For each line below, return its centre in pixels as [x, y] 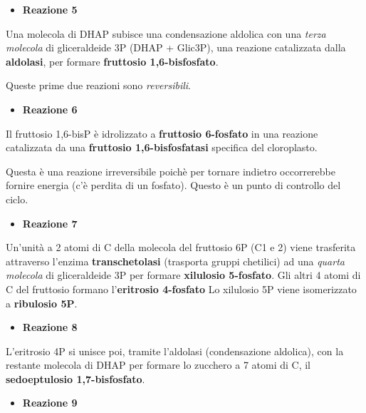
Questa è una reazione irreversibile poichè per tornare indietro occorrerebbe [171, 171]
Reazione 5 [50, 9]
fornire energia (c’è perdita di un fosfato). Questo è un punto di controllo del [173, 185]
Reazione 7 [50, 223]
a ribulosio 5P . [42, 303]
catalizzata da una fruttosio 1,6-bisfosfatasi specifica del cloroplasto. [162, 147]
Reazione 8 [50, 327]
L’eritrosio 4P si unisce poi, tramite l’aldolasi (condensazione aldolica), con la [175, 351]
